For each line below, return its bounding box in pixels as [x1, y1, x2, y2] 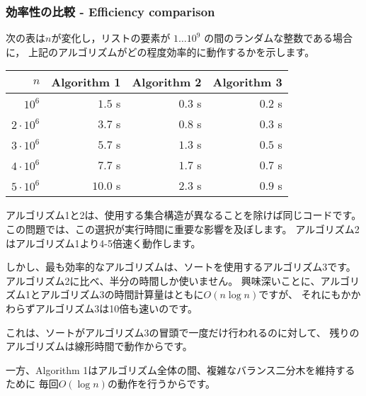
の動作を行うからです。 [107, 376, 216, 391]
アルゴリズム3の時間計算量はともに [40, 287, 204, 302]
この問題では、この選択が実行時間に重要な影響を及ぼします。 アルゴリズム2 [6, 222, 360, 236]
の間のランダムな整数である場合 [204, 30, 353, 45]
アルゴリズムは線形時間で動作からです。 [6, 339, 193, 353]
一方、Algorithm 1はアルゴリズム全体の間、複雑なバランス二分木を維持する [6, 362, 355, 377]
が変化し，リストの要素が [51, 30, 171, 45]
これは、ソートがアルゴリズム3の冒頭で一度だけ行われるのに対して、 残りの [6, 324, 360, 339]
